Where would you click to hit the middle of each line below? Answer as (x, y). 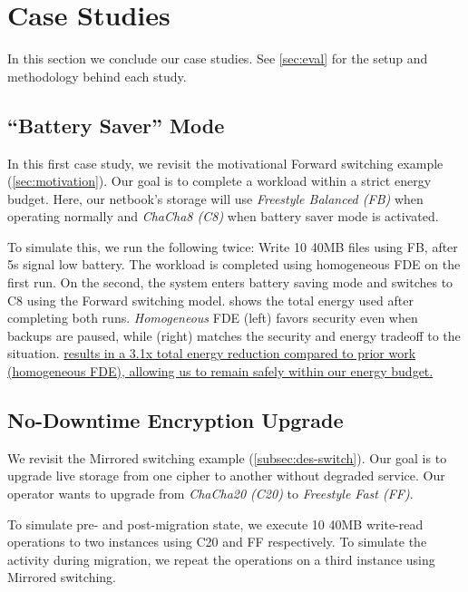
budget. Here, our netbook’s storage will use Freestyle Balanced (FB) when (215, 198)
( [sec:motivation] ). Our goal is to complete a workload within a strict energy (219, 181)
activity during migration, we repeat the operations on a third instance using (221, 559)
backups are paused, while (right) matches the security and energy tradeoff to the (234, 335)
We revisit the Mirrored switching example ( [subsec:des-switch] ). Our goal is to (227, 457)
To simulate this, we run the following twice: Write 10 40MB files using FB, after (233, 246)
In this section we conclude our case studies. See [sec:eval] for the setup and (218, 58)
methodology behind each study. (97, 76)
